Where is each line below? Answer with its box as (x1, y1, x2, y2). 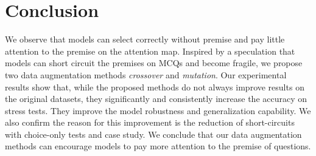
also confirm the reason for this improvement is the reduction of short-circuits (5, 116, 295, 129)
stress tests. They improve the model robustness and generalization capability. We (5, 104, 311, 117)
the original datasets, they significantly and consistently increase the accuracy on (5, 92, 307, 105)
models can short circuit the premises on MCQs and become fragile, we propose (5, 56, 303, 69)
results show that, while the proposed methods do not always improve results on (5, 80, 304, 93)
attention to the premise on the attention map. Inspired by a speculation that (5, 44, 295, 57)
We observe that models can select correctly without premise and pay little (5, 33, 285, 46)
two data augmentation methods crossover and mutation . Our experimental (5, 68, 287, 81)
